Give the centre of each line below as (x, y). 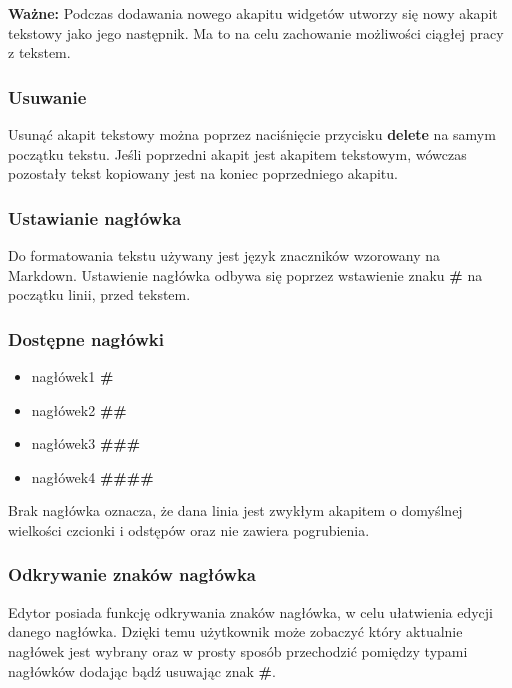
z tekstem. (39, 52)
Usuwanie (47, 96)
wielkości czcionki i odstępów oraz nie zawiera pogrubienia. (189, 529)
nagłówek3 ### (86, 443)
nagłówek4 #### (92, 476)
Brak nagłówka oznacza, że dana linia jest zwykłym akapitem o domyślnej (235, 510)
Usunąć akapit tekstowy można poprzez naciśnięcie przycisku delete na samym (252, 134)
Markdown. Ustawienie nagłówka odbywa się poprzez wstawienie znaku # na (245, 274)
